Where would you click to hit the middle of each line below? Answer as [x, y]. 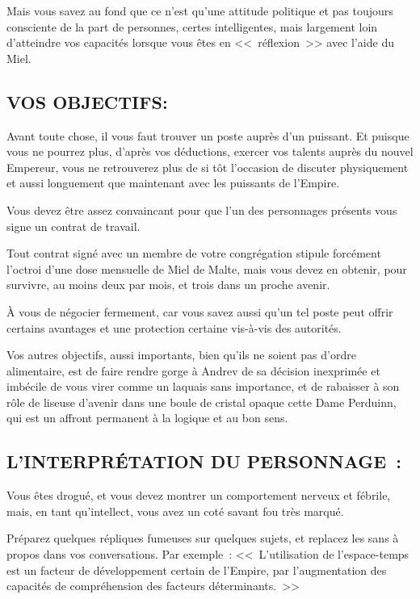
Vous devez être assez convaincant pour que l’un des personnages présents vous [202, 209]
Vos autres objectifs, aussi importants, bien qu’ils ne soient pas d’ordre [181, 355]
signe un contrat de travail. [73, 226]
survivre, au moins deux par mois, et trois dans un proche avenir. [168, 285]
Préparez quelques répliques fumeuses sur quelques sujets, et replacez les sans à [203, 538]
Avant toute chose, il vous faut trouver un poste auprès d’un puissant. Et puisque [208, 135]
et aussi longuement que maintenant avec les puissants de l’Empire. [173, 183]
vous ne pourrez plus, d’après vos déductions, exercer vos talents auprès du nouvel [210, 151]
